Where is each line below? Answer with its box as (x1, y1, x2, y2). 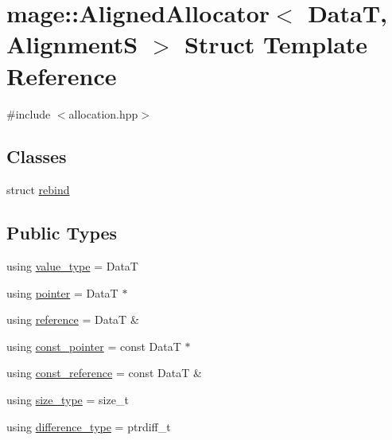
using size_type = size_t (6, 391, 129, 408)
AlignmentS (6, 28, 138, 60)
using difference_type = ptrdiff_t (6, 418, 171, 434)
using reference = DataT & (6, 311, 139, 328)
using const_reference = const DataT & (6, 364, 202, 381)
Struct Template (184, 28, 368, 60)
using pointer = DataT (6, 284, 118, 301)
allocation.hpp (68, 105, 138, 122)
